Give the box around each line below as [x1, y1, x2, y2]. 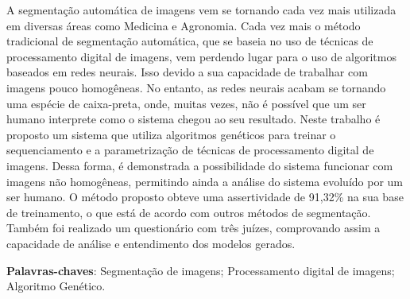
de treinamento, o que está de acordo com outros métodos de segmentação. [6, 204, 371, 220]
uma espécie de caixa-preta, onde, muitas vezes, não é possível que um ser [6, 95, 366, 111]
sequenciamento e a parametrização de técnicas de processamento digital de [6, 142, 374, 158]
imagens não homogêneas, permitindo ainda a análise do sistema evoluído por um [6, 173, 404, 189]
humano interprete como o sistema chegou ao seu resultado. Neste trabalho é [6, 111, 381, 127]
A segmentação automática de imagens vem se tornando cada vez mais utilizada [6, 2, 396, 17]
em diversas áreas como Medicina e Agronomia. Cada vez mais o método [6, 17, 361, 33]
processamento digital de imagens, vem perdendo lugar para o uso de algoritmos [6, 48, 396, 64]
